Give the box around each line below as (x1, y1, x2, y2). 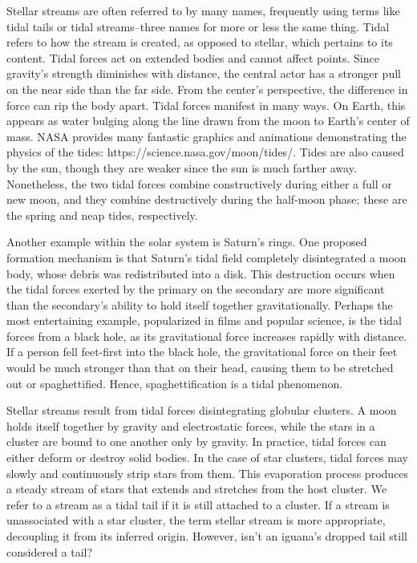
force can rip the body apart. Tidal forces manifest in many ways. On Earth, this (6, 96, 406, 113)
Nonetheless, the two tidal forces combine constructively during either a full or (6, 175, 392, 192)
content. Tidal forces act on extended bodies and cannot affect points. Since (6, 49, 379, 66)
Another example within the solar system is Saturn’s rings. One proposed (6, 233, 367, 250)
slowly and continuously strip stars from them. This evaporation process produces (6, 464, 409, 481)
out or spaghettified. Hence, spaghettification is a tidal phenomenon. (6, 375, 343, 391)
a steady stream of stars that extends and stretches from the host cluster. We (6, 480, 387, 497)
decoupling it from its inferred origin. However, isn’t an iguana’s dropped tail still (6, 528, 407, 544)
